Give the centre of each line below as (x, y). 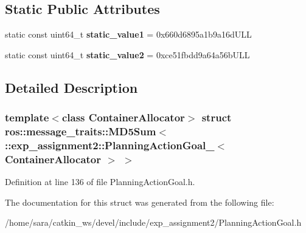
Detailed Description (71, 87)
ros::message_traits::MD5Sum (81, 131)
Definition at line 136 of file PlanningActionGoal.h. (100, 182)
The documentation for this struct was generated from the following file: (140, 202)
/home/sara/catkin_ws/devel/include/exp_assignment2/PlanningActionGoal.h (153, 222)
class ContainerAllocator (123, 117)
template (27, 117)
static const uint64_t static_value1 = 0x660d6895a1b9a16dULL (128, 34)
